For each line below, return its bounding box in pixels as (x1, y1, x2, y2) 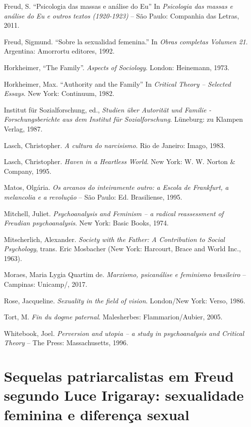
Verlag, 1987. (4, 123, 43, 133)
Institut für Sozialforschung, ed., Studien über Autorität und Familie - (4, 104, 212, 114)
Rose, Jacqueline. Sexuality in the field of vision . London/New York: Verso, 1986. (4, 295, 246, 305)
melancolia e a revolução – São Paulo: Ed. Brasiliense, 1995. (4, 191, 183, 202)
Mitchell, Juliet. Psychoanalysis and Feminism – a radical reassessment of (4, 208, 224, 218)
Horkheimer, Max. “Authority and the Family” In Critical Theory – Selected (4, 78, 231, 89)
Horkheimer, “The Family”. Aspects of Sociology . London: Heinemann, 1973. (4, 62, 230, 72)
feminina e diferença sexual (4, 404, 189, 424)
